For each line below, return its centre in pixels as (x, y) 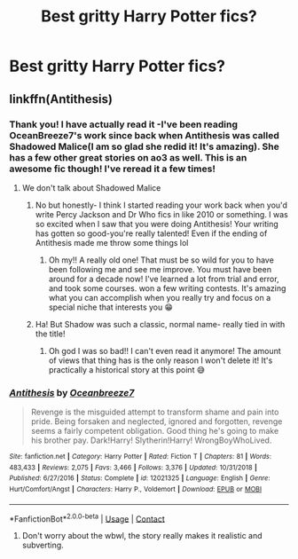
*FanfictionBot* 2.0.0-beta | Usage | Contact (87, 518)
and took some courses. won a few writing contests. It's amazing (167, 288)
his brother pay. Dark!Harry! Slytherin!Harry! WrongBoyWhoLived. (151, 440)
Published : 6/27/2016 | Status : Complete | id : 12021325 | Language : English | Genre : (140, 478)
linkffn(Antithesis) (61, 99)
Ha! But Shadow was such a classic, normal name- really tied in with (160, 324)
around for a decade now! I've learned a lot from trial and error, (164, 279)
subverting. (43, 545)
